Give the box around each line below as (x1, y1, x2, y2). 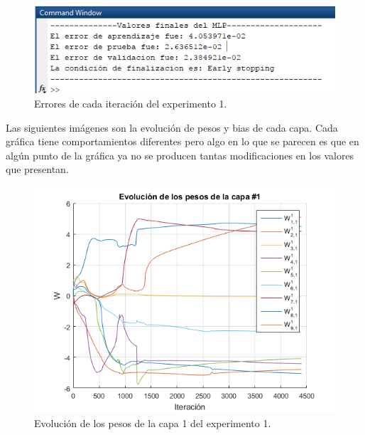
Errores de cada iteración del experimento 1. (34, 96, 227, 110)
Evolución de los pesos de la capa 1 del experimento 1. (34, 415, 271, 430)
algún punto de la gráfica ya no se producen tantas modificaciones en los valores (6, 147, 354, 162)
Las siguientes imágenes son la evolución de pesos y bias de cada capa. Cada (6, 120, 338, 135)
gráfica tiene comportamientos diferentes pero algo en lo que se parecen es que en (6, 134, 359, 149)
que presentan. (6, 162, 69, 177)
